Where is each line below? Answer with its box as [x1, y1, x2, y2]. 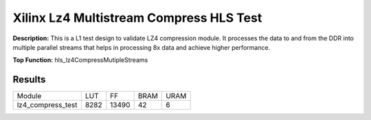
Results [12, 74, 46, 85]
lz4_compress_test [16, 100, 78, 110]
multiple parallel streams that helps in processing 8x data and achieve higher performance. [12, 43, 271, 51]
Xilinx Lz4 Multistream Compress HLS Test [12, 10, 262, 25]
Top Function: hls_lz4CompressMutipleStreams [12, 56, 148, 64]
